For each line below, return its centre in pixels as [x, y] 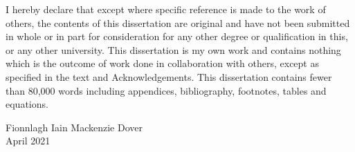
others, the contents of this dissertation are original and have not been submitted [178, 22]
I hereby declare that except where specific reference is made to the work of [166, 9]
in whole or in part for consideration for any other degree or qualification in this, [177, 36]
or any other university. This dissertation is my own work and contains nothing [173, 49]
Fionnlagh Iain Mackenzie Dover [74, 127]
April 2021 [28, 141]
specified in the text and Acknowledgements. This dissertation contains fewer [169, 76]
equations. [27, 104]
